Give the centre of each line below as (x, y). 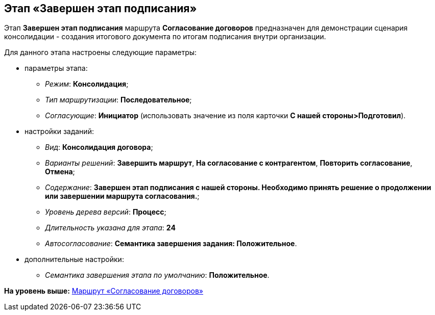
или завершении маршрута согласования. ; (122, 196)
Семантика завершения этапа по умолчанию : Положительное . (157, 275)
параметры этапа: (56, 68)
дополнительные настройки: (74, 259)
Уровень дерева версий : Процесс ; (106, 212)
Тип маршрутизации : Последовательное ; (118, 100)
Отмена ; (60, 172)
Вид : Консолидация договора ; (99, 147)
